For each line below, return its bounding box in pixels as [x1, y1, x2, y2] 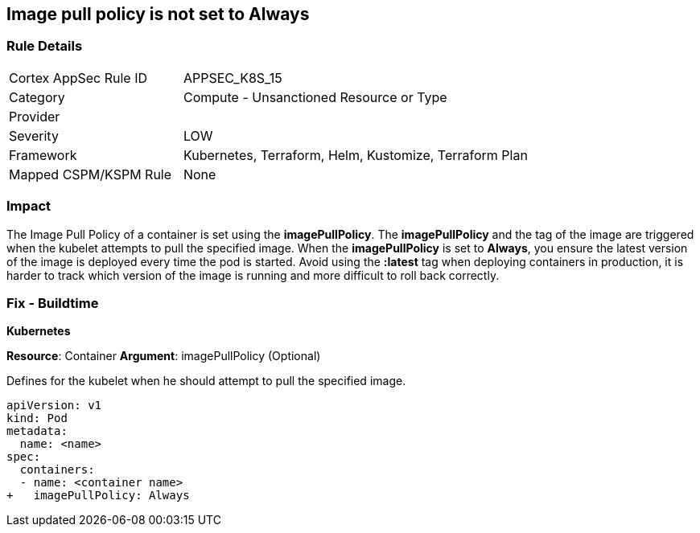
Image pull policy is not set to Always [6, 4, 310, 24]
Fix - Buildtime [6, 294, 99, 311]
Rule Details [6, 38, 83, 55]
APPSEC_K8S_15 [183, 69, 282, 86]
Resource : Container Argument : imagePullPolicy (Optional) [6, 349, 321, 363]
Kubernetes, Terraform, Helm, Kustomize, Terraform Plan [183, 146, 528, 163]
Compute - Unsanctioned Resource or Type [183, 88, 447, 105]
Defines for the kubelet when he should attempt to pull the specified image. [6, 374, 406, 388]
